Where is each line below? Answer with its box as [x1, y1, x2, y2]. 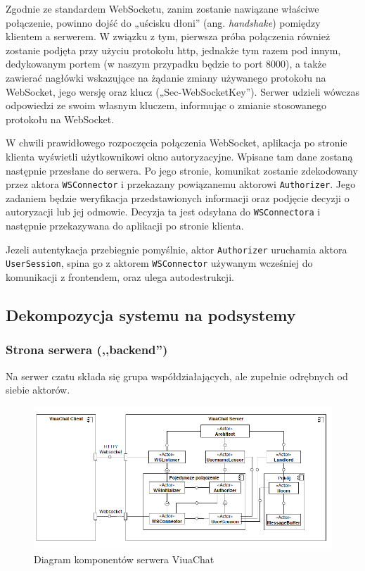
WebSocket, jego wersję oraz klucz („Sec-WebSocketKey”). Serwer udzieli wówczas [6, 84, 360, 99]
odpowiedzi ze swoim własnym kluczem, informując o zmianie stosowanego [6, 98, 327, 113]
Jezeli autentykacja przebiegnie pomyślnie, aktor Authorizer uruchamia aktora [6, 241, 347, 256]
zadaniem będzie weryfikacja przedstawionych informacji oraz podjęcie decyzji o [6, 190, 350, 205]
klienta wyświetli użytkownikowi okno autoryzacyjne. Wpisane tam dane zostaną [6, 149, 353, 163]
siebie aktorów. [6, 382, 70, 397]
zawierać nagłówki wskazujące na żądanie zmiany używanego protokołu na [6, 70, 326, 84]
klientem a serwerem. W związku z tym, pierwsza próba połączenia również [6, 29, 331, 44]
